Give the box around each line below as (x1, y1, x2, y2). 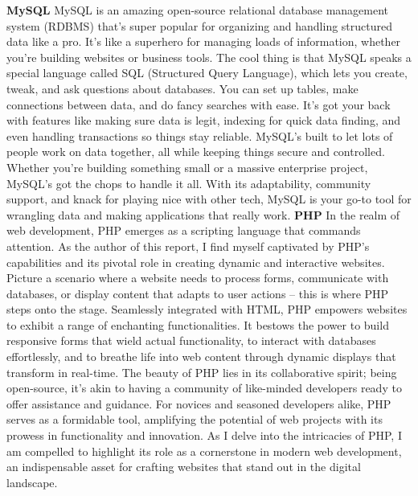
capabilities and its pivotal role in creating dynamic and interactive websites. (6, 253, 385, 270)
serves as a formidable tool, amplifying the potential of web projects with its (6, 411, 383, 428)
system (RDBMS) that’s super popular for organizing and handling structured (6, 17, 393, 34)
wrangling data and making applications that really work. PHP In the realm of (6, 206, 400, 223)
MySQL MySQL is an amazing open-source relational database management (6, 2, 389, 18)
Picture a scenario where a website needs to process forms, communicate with (6, 269, 389, 286)
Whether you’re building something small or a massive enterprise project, (6, 158, 368, 175)
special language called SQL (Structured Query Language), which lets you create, (6, 64, 408, 81)
